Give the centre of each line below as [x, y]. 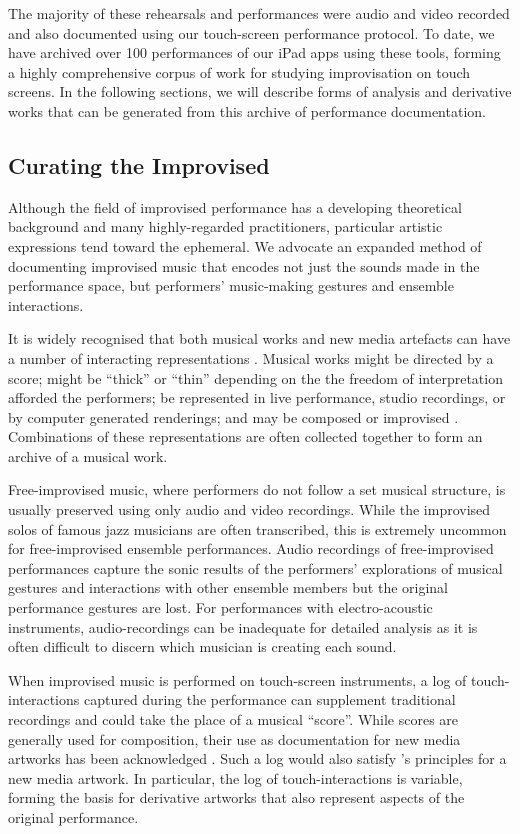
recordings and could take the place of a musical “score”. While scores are [233, 719]
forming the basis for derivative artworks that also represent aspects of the [236, 797]
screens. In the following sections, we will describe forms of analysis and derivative [260, 91]
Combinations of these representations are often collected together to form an [245, 436]
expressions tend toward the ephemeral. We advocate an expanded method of [245, 245]
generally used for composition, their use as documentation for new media [234, 738]
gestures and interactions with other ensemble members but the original [228, 587]
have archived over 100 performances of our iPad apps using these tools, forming [254, 52]
